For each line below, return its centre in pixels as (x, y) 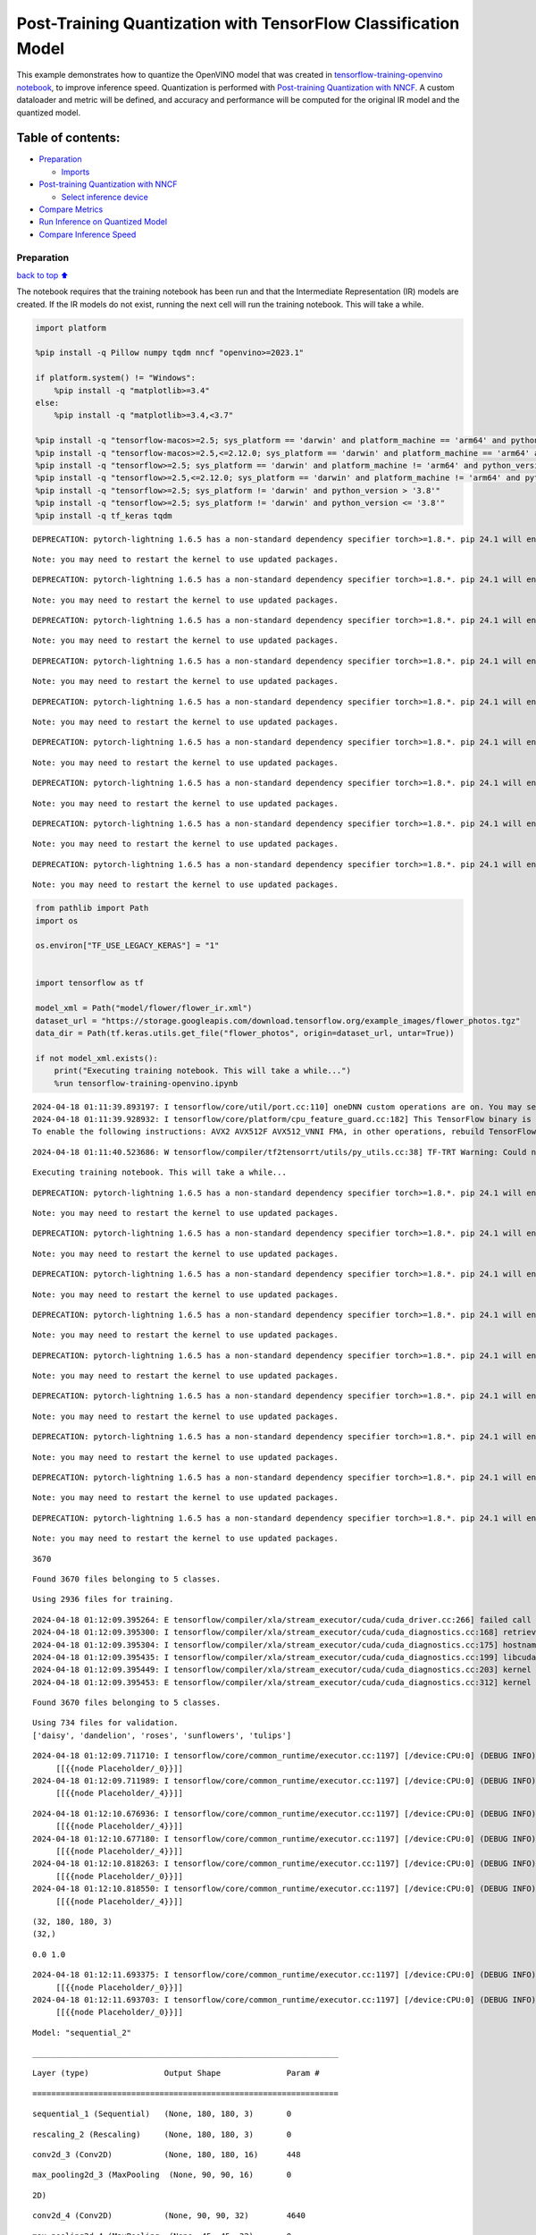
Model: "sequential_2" (82, 2033)
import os (57, 920)
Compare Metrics (71, 209)
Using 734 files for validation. (105, 1723)
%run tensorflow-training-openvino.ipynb (146, 1083)
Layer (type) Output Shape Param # (176, 2073)
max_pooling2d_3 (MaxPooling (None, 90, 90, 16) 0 (162, 2175)
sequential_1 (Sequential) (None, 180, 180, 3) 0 (162, 2114)
